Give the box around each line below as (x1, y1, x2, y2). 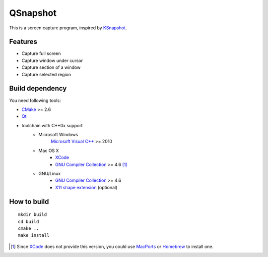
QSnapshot (9, 7, 57, 18)
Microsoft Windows (38, 132, 78, 138)
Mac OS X (38, 148, 59, 154)
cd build (18, 218, 39, 224)
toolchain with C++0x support (21, 122, 83, 128)
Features (9, 38, 37, 46)
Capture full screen (21, 51, 61, 56)
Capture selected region (21, 71, 71, 77)
